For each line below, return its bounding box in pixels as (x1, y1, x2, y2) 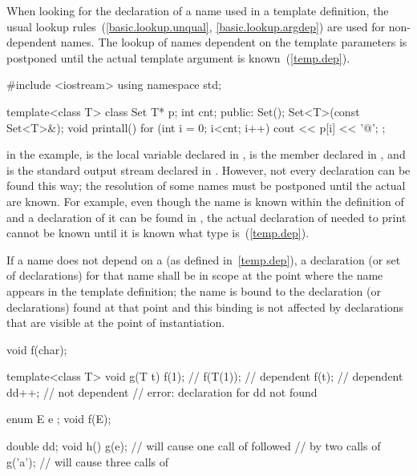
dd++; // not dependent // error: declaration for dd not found (6, 383, 318, 400)
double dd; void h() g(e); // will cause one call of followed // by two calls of (6, 438, 381, 454)
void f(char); (6, 341, 67, 357)
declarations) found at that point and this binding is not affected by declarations (6, 298, 404, 315)
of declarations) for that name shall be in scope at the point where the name (6, 267, 383, 284)
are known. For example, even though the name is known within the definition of (6, 192, 404, 209)
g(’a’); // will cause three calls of (6, 453, 169, 470)
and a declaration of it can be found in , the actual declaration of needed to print (6, 208, 407, 225)
